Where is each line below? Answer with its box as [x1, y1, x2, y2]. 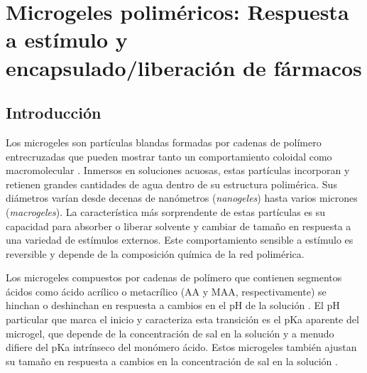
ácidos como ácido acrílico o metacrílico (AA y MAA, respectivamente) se [6, 283, 327, 298]
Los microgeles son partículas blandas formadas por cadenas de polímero [6, 134, 322, 149]
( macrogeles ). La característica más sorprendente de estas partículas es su [6, 204, 326, 219]
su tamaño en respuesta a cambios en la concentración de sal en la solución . [6, 353, 338, 368]
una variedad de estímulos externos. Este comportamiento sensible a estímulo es [6, 232, 354, 247]
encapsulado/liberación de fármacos [6, 53, 362, 82]
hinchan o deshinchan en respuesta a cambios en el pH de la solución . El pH [6, 298, 340, 313]
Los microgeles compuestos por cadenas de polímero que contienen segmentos [6, 270, 342, 285]
